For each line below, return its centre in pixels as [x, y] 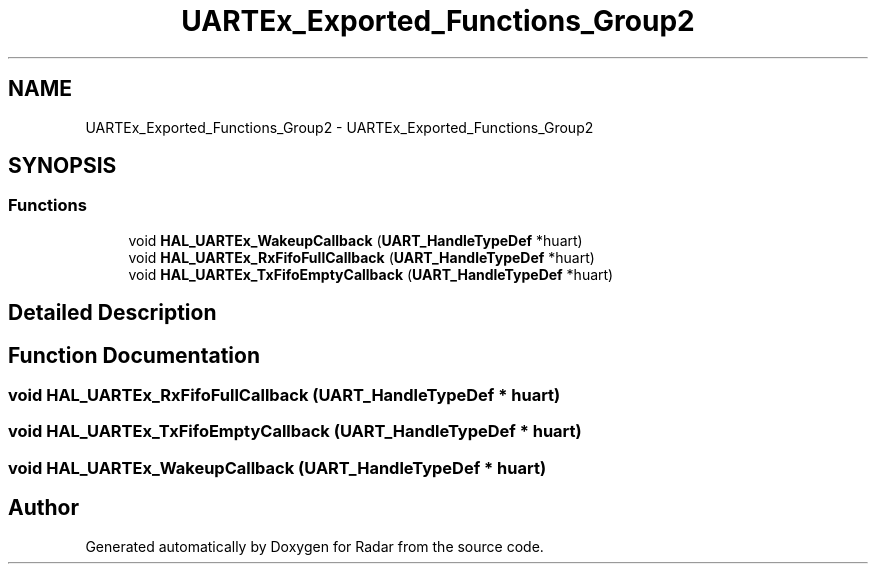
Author [43, 508]
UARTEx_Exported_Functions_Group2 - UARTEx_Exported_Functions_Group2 [339, 127]
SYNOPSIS [62, 166]
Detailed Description [112, 313]
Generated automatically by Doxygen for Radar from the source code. [314, 546]
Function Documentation [134, 355]
